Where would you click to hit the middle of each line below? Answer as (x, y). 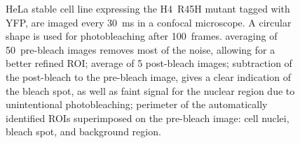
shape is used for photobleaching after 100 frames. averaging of (142, 36)
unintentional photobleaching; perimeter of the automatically (137, 104)
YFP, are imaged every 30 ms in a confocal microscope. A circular (149, 22)
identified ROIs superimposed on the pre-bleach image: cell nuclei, (148, 118)
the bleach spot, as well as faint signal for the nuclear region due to (150, 90)
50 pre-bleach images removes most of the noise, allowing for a (141, 49)
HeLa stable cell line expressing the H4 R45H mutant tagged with (148, 8)
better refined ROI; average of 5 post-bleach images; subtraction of (149, 63)
